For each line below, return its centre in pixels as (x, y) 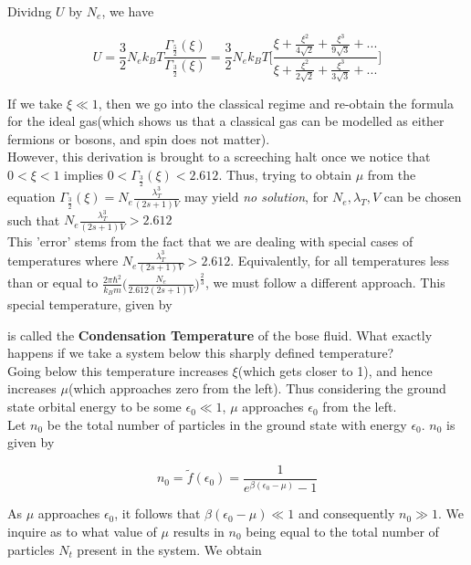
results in (199, 531)
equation (31, 197)
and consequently (346, 513)
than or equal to (53, 282)
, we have (128, 11)
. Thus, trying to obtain (285, 174)
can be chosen (423, 197)
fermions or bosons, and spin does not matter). (139, 138)
